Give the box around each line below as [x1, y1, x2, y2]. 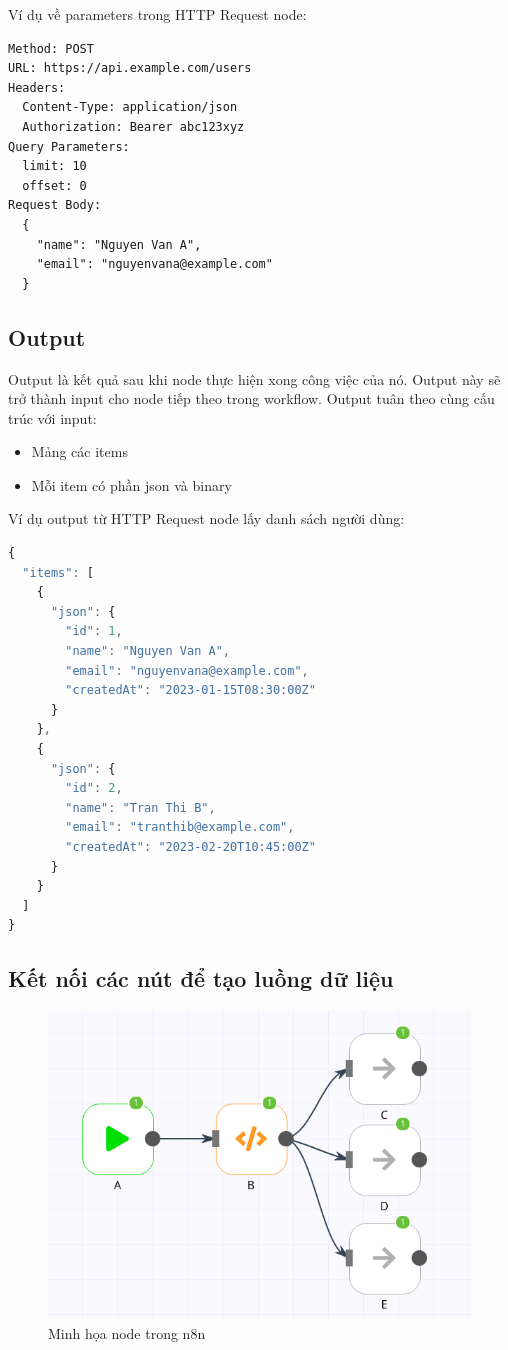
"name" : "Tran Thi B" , [65, 800, 216, 815]
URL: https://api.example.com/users [8, 61, 252, 76]
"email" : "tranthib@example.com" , [65, 820, 295, 835]
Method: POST [8, 41, 94, 56]
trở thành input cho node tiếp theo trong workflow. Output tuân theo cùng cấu [8, 388, 495, 409]
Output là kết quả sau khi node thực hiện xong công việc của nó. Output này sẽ [8, 368, 501, 389]
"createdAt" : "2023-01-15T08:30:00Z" [65, 683, 316, 698]
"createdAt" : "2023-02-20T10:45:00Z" [65, 839, 316, 854]
